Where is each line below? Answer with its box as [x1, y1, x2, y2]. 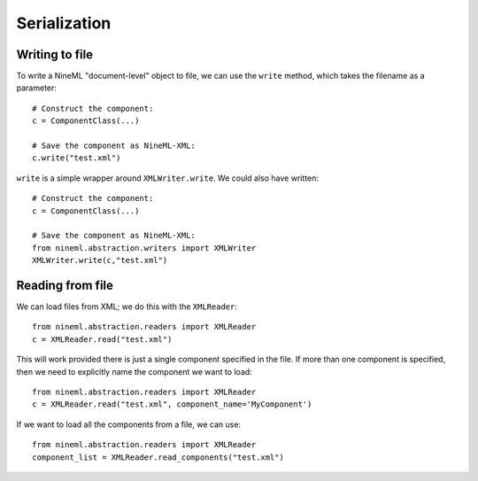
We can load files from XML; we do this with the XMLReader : [16, 301, 238, 312]
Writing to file [16, 47, 93, 62]
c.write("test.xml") [32, 153, 121, 163]
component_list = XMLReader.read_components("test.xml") [32, 452, 285, 462]
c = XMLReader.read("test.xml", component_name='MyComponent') [32, 400, 312, 409]
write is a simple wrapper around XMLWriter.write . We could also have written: [16, 173, 319, 183]
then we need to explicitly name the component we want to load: [16, 366, 252, 376]
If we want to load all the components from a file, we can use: [16, 419, 242, 430]
